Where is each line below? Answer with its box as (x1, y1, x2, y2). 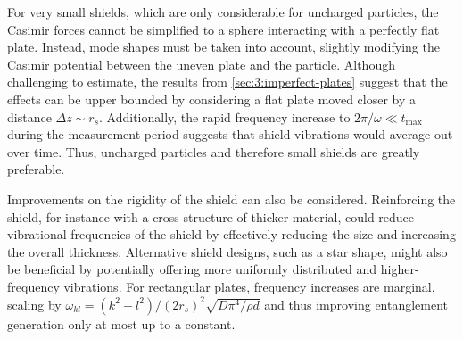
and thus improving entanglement (264, 294, 449, 313)
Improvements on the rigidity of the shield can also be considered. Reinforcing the (7, 189, 456, 208)
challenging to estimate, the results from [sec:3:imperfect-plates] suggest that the (7, 72, 448, 91)
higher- (380, 260, 419, 278)
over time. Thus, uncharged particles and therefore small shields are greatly (7, 142, 420, 161)
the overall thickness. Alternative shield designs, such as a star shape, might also (7, 242, 448, 260)
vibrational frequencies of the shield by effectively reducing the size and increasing (7, 225, 456, 244)
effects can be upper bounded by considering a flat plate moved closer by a (7, 89, 417, 108)
